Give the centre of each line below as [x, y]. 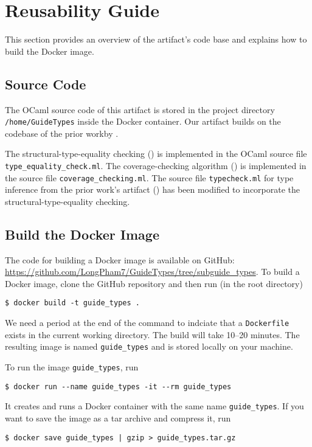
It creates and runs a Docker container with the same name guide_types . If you [154, 406]
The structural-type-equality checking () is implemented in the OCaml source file [156, 154]
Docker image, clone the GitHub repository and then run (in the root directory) [154, 283]
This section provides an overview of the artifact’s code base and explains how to [156, 39]
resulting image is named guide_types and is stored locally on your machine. [149, 346]
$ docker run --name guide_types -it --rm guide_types [118, 386]
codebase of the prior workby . [62, 133]
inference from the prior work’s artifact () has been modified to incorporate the [153, 189]
